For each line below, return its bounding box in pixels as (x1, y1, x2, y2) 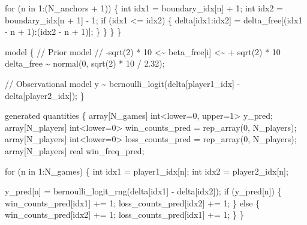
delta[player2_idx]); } (5, 89, 85, 101)
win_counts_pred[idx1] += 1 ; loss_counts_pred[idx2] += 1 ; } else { (5, 196, 260, 209)
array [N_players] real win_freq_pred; (5, 144, 145, 157)
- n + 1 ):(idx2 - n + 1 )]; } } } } (5, 25, 122, 38)
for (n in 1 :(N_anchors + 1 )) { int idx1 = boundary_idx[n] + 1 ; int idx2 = (5, 2, 283, 14)
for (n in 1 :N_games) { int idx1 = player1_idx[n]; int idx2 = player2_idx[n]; (5, 164, 288, 177)
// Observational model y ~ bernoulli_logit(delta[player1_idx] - (5, 77, 240, 89)
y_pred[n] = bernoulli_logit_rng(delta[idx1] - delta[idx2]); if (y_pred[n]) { (5, 185, 282, 197)
